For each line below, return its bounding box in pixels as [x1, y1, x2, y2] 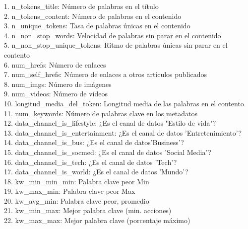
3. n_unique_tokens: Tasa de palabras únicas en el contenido [4, 20, 190, 31]
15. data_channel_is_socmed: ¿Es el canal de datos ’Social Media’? [4, 147, 211, 157]
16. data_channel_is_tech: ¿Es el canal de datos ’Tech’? [4, 156, 177, 167]
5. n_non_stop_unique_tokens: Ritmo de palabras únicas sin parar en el [4, 40, 228, 50]
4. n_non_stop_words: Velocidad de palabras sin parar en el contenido [4, 30, 221, 40]
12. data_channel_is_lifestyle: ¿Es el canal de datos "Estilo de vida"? [4, 118, 216, 128]
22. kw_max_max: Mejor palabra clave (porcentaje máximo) [4, 215, 190, 226]
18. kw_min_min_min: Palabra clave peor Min [4, 176, 149, 186]
